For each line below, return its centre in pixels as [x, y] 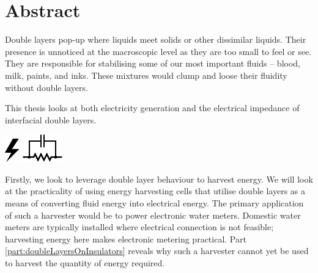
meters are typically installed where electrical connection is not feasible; [139, 227]
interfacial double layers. [51, 119]
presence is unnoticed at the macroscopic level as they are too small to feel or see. [158, 51]
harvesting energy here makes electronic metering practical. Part [126, 238]
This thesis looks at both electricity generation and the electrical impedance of [152, 108]
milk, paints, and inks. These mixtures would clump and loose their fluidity [146, 75]
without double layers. [46, 87]
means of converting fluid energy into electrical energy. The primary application [154, 203]
